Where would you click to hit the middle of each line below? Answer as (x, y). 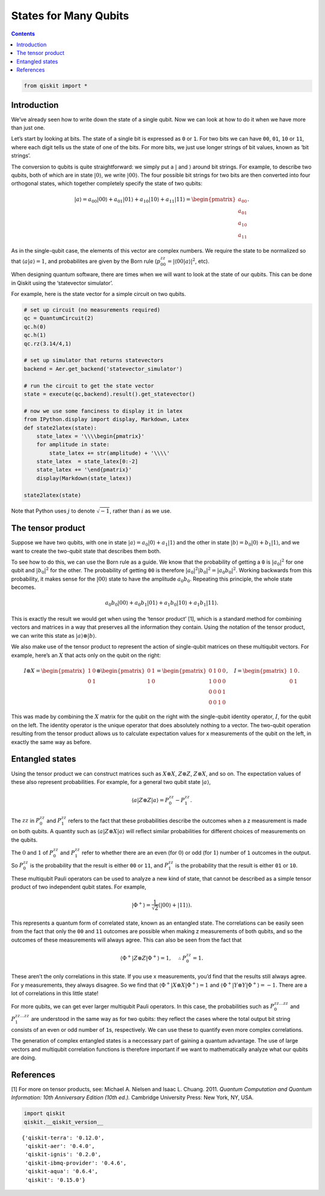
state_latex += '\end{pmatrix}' (84, 470)
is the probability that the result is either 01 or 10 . (237, 865)
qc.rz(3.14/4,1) (48, 344)
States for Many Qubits (70, 16)
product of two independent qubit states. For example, (79, 887)
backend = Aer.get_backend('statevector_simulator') (103, 369)
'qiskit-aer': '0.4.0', (60, 1146)
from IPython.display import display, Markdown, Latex (106, 419)
